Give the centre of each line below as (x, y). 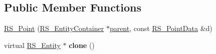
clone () (82, 45)
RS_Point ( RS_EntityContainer (54, 28)
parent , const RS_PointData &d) (161, 28)
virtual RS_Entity (32, 45)
